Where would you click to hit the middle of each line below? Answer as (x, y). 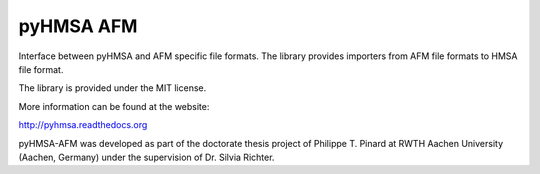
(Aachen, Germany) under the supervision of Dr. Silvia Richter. (146, 157)
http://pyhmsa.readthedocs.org (83, 125)
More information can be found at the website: (114, 106)
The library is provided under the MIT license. (112, 88)
